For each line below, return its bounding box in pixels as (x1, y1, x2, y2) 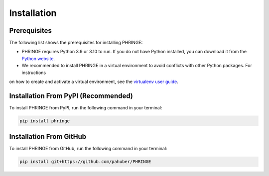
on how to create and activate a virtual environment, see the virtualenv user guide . (9, 79, 179, 85)
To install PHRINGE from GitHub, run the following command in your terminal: (9, 146, 167, 152)
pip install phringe (19, 118, 70, 124)
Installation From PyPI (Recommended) (9, 91, 133, 100)
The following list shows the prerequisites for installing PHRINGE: (9, 40, 143, 46)
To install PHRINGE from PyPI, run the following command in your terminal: (9, 104, 162, 110)
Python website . (21, 55, 55, 62)
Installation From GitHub (9, 132, 87, 141)
